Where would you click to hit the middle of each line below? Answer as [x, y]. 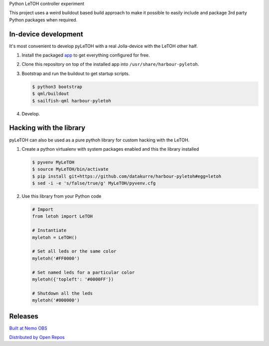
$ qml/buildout [51, 94]
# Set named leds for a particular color [83, 272]
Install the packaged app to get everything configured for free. [86, 55]
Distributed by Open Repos [37, 337]
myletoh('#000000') [56, 300]
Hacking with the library [47, 128]
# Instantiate [49, 230]
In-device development [46, 34]
